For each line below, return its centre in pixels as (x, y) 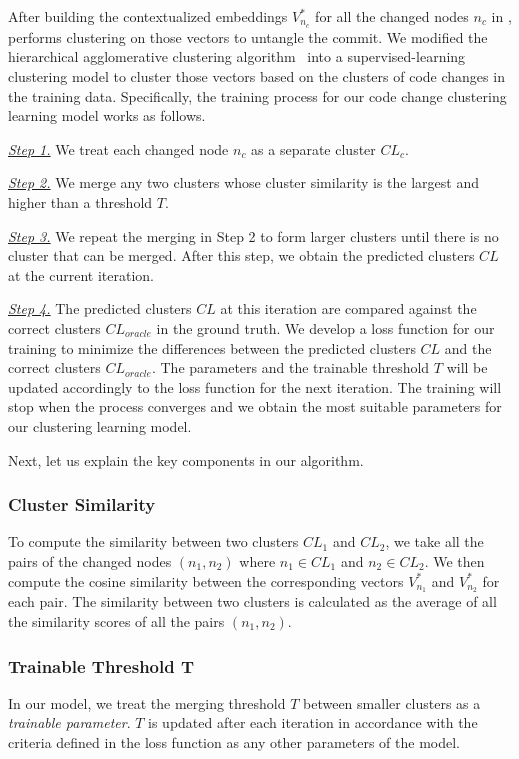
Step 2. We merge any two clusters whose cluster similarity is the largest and (244, 182)
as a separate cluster (313, 148)
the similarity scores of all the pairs (116, 621)
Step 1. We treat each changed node (118, 148)
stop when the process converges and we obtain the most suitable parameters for (255, 406)
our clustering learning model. (100, 425)
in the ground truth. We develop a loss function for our (325, 327)
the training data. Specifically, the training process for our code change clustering (257, 95)
